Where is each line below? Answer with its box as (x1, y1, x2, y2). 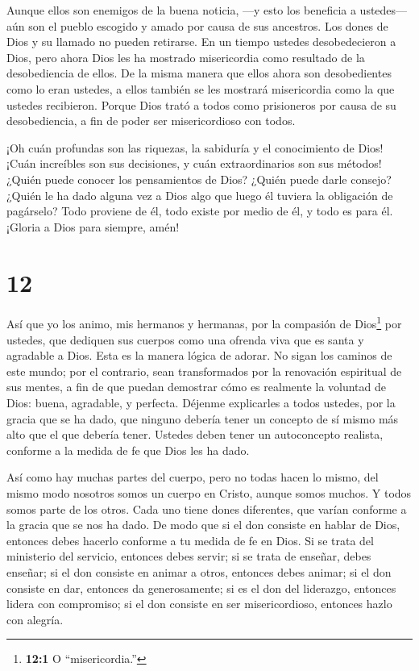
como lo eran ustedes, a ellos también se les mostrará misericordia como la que (6, 80, 395, 97)
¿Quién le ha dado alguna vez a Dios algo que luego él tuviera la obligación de (6, 186, 393, 203)
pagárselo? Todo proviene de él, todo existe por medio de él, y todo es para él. (6, 202, 393, 219)
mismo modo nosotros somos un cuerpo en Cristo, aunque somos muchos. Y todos (6, 485, 412, 502)
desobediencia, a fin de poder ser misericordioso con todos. (6, 112, 296, 129)
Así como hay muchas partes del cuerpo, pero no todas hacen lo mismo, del (6, 469, 379, 486)
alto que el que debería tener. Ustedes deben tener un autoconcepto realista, (6, 426, 384, 443)
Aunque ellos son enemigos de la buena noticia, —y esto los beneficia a (6, 2, 356, 18)
